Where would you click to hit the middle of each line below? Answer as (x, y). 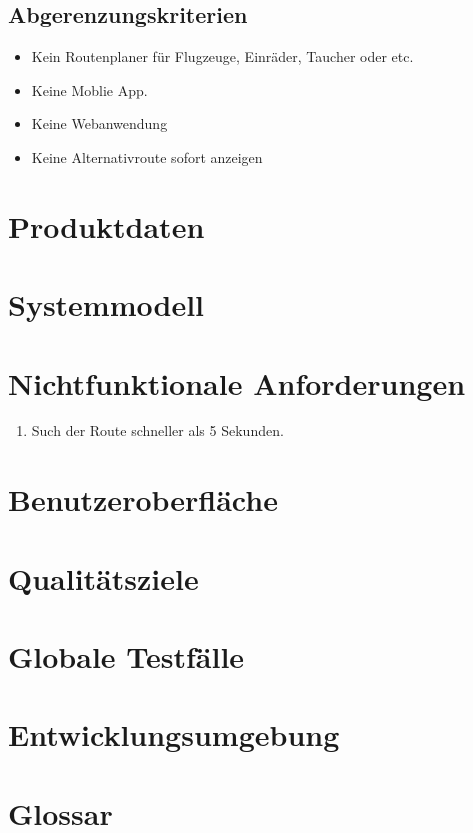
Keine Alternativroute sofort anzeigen (147, 156)
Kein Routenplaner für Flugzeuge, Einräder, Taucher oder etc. (222, 56)
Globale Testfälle (126, 655)
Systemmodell (106, 304)
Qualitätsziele (103, 577)
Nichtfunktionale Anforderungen (237, 382)
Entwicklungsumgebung (174, 734)
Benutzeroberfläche (143, 499)
